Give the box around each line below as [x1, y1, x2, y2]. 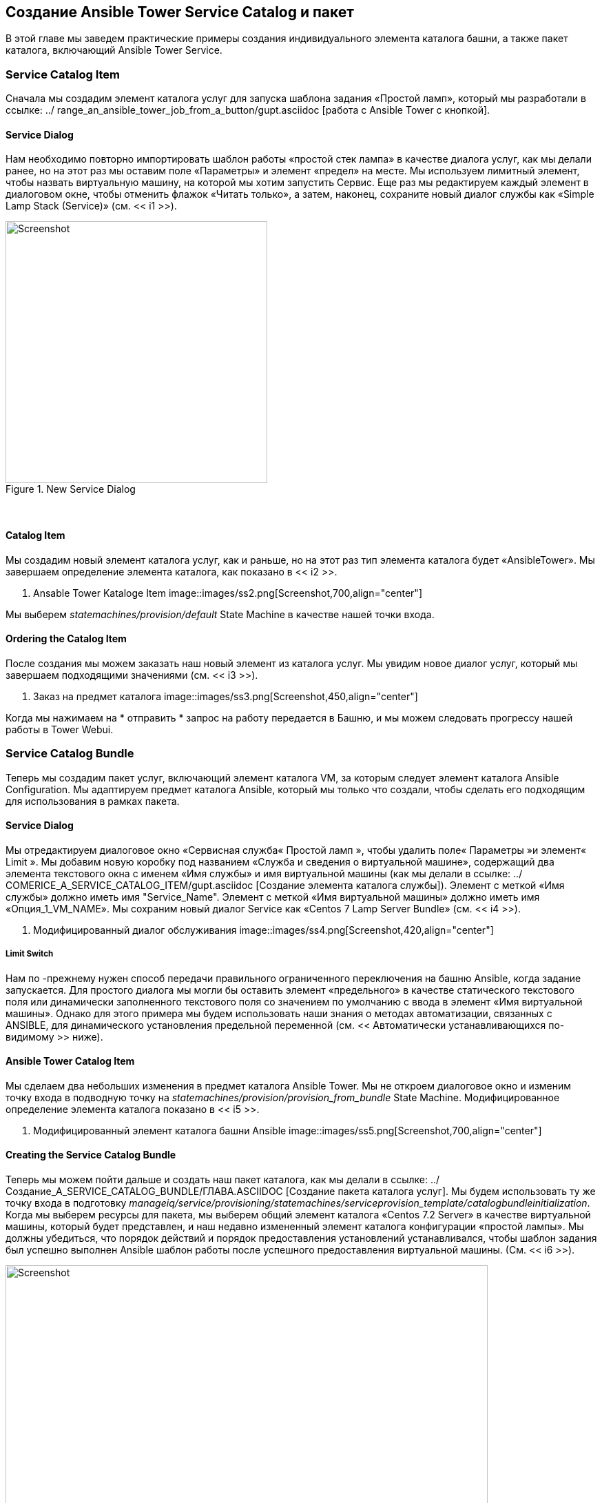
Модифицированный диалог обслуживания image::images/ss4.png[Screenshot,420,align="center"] [33, 923, 494, 936]
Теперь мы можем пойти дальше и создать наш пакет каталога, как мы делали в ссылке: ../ [6, 1174, 440, 1186]
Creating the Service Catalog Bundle [6, 1149, 176, 1161]
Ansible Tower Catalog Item [6, 1055, 135, 1067]
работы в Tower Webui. [6, 723, 114, 735]
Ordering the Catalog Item [6, 633, 127, 645]
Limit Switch [6, 949, 54, 959]
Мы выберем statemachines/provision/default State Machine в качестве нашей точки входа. [6, 608, 435, 620]
